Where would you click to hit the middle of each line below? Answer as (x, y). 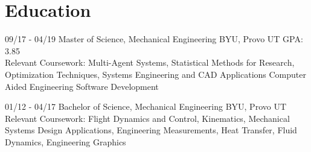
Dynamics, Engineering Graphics (66, 141)
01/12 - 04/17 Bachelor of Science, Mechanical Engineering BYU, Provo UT (146, 106)
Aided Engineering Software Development (82, 86)
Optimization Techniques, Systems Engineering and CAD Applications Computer (155, 74)
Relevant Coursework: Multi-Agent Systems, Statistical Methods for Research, (150, 62)
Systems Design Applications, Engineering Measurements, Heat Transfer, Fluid (151, 130)
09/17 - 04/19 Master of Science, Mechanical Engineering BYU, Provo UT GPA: (154, 39)
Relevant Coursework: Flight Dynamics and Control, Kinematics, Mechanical (147, 118)
